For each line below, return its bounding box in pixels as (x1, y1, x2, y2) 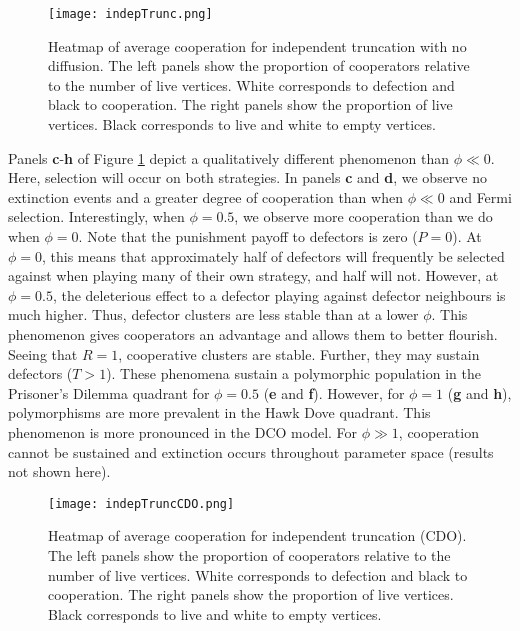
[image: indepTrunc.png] (48, 7, 213, 21)
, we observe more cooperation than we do (234, 206, 493, 227)
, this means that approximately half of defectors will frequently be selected (42, 245, 505, 266)
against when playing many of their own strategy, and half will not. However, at (8, 265, 499, 286)
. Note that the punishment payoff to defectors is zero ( (78, 226, 418, 246)
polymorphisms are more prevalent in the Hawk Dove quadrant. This (8, 402, 431, 423)
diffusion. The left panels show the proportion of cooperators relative (48, 55, 470, 76)
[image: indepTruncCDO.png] (48, 496, 235, 511)
